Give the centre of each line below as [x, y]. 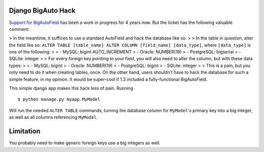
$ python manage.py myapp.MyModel [59, 99]
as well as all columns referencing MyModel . [53, 117]
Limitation [25, 131]
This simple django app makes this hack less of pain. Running [71, 88]
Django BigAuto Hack [42, 11]
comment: [19, 29]
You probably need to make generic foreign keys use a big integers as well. [85, 143]
